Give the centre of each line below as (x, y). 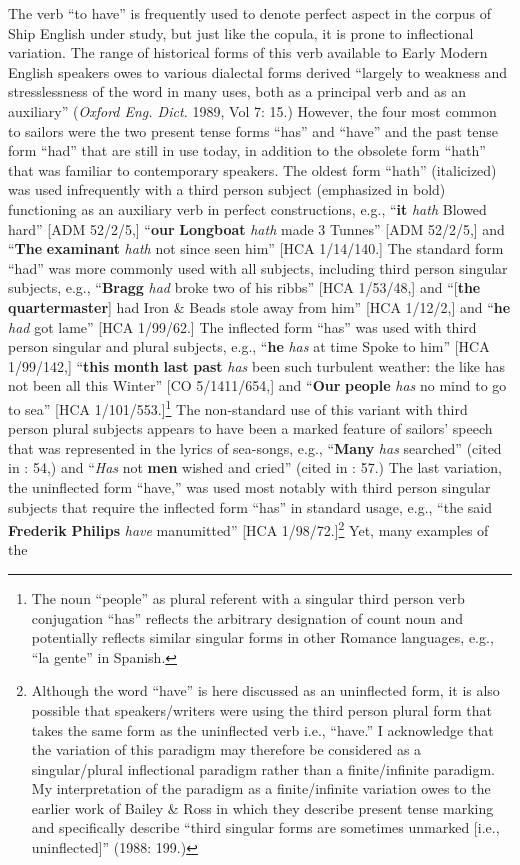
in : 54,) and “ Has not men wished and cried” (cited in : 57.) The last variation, (255, 467)
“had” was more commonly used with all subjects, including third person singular (258, 267)
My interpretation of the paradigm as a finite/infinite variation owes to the (261, 788)
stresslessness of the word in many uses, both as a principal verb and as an (237, 91)
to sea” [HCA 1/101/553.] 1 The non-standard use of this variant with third (238, 407)
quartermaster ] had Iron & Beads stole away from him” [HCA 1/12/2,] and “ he (259, 306)
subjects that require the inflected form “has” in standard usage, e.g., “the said (250, 506)
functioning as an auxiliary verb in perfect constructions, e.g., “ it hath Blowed (247, 208)
